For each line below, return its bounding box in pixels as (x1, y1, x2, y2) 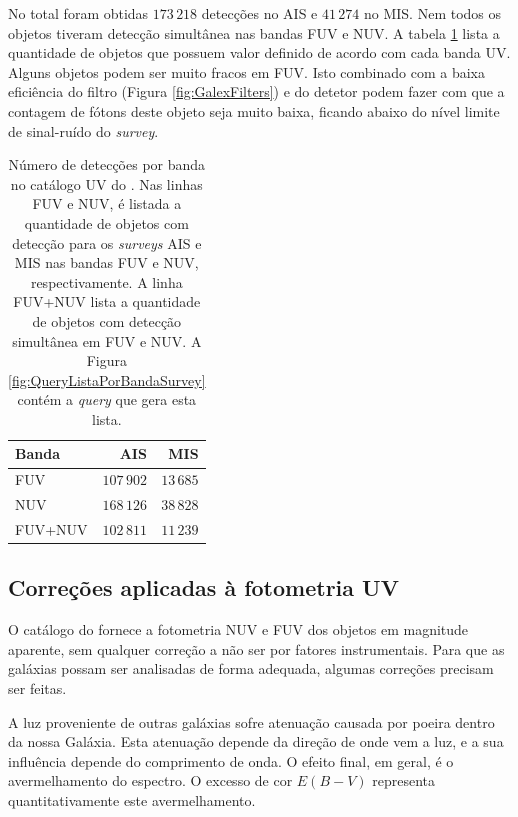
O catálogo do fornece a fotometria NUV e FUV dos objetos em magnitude (8, 619, 469, 640)
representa (372, 770, 436, 791)
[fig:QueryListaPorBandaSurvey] (8, 369, 206, 390)
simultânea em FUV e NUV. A (12, 330, 202, 351)
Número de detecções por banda (8, 154, 206, 175)
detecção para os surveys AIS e (12, 232, 202, 253)
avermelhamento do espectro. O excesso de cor (8, 770, 293, 791)
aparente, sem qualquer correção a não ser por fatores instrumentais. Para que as (8, 638, 505, 659)
